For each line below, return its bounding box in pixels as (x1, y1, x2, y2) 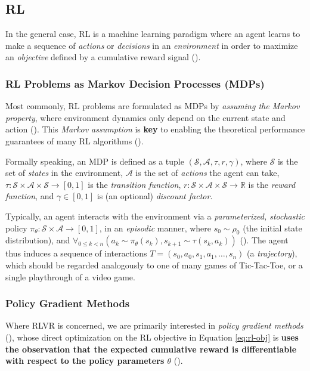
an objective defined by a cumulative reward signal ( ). (5, 51, 201, 63)
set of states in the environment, (5, 166, 123, 179)
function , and (5, 190, 54, 202)
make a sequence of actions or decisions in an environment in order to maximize (5, 39, 298, 51)
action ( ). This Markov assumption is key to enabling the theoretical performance (5, 123, 305, 135)
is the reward (248, 178, 296, 190)
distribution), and (5, 234, 70, 246)
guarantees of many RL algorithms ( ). (5, 134, 144, 147)
